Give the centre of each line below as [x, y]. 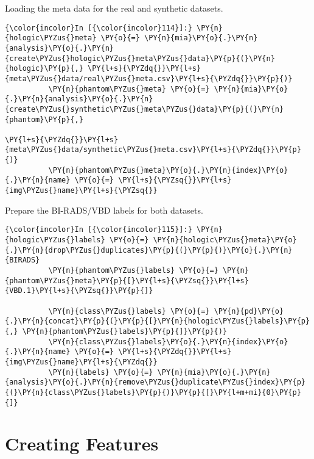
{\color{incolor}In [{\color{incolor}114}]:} [99, 28]
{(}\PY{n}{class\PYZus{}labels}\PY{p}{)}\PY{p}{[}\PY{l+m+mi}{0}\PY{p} [153, 392]
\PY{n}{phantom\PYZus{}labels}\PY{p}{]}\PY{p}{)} [125, 331]
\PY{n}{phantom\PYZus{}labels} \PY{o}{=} [133, 270]
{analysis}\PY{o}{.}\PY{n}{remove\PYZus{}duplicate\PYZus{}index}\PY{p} [155, 382]
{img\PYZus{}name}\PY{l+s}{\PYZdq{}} [81, 362]
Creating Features [82, 443]
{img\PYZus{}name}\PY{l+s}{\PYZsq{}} [81, 191]
